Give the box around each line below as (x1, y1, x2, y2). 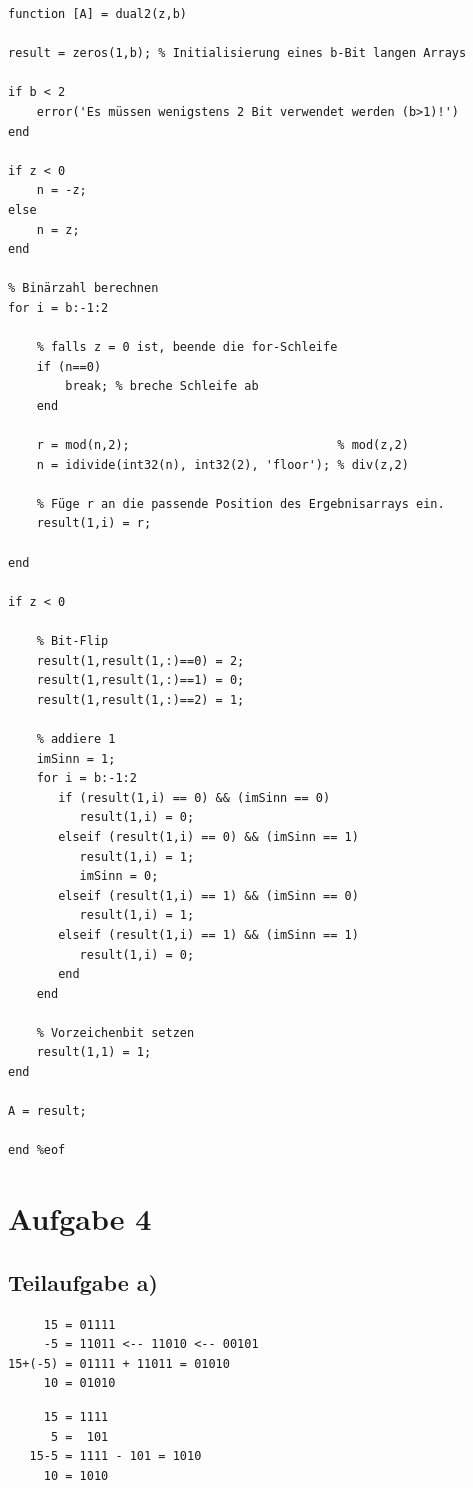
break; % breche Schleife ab (65, 379, 259, 394)
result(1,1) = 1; (36, 1045, 152, 1060)
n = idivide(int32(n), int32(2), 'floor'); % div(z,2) (36, 457, 409, 472)
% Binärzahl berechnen (8, 281, 159, 296)
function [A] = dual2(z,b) (8, 7, 187, 21)
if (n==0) (36, 359, 102, 374)
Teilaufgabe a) (8, 1266, 158, 1297)
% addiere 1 (36, 731, 116, 746)
